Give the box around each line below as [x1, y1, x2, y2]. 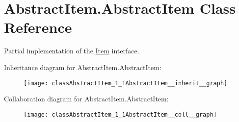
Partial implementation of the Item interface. [4, 46, 139, 56]
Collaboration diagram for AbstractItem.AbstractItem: [4, 94, 169, 104]
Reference [4, 17, 72, 37]
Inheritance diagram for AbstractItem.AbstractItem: [4, 62, 161, 72]
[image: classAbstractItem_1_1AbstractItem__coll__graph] [24, 111, 217, 118]
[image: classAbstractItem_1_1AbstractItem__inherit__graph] [24, 79, 228, 87]
